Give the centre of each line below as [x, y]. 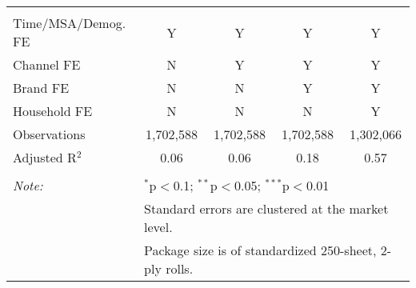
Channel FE [47, 64]
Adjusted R [45, 157]
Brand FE [41, 88]
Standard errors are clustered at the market [266, 208]
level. [158, 227]
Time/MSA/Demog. [70, 23]
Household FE [53, 111]
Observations [49, 134]
